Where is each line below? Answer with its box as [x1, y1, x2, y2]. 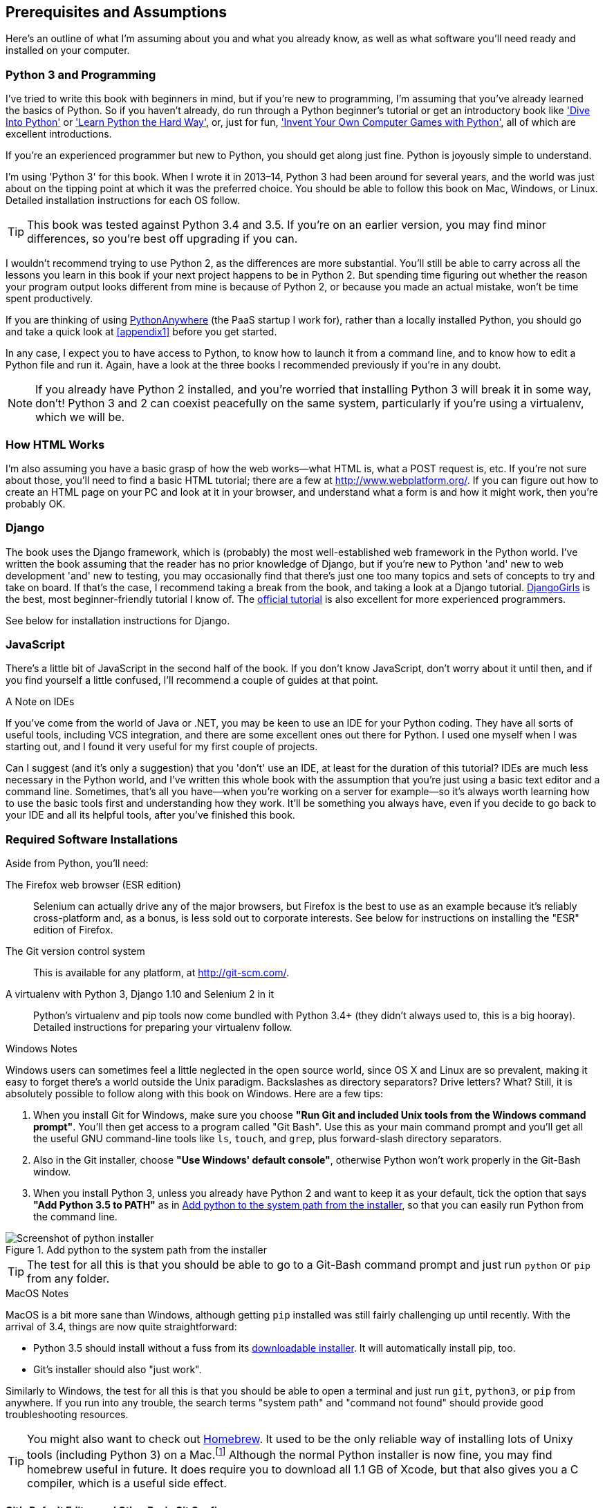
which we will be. [35, 410, 125, 425]
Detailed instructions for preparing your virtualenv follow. [33, 1021, 292, 1034]
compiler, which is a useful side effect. [27, 1476, 227, 1490]
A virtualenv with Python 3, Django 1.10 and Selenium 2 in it [6, 988, 274, 1000]
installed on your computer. [6, 44, 130, 57]
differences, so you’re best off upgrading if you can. [27, 232, 298, 246]
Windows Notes [6, 1043, 77, 1055]
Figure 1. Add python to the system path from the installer [6, 1244, 267, 1256]
